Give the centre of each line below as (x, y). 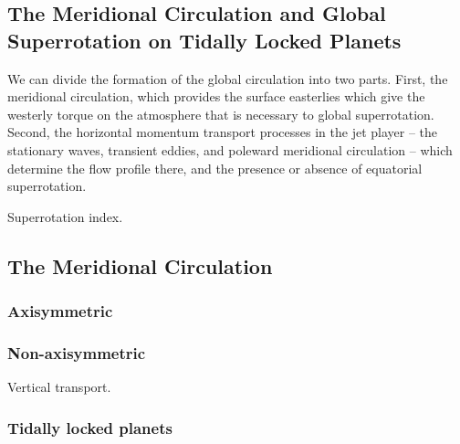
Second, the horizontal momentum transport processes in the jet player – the (223, 132)
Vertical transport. (59, 387)
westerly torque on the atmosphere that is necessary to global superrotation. (221, 114)
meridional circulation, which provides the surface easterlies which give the (216, 96)
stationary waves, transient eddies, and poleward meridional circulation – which (230, 149)
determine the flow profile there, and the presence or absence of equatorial (215, 168)
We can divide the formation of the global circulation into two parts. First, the (228, 78)
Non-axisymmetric (77, 352)
